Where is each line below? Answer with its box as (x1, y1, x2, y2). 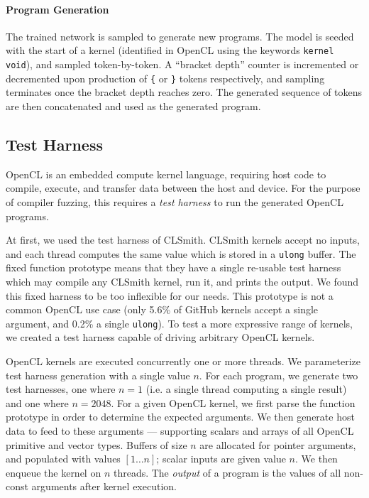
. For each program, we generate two (199, 367, 358, 382)
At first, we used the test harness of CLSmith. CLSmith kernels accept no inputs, (6, 232, 360, 247)
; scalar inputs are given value (156, 451, 286, 466)
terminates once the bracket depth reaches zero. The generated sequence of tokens (6, 85, 363, 99)
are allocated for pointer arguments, (199, 437, 356, 452)
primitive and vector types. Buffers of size (6, 437, 187, 452)
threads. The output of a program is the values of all (113, 465, 341, 480)
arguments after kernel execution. (31, 479, 177, 494)
